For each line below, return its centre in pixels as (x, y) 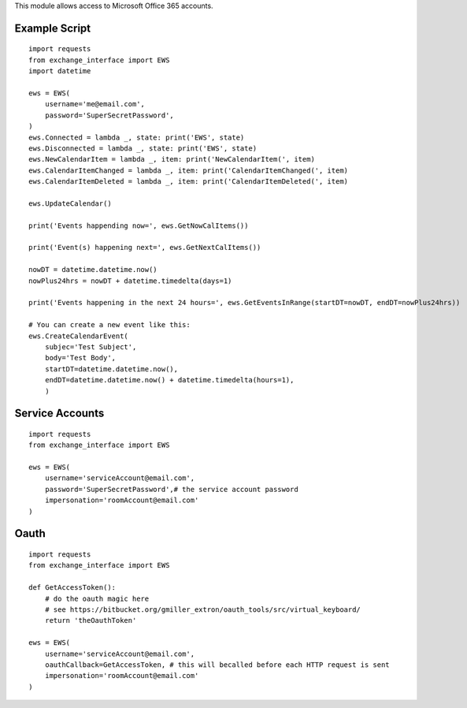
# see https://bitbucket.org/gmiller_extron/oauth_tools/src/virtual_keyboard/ (203, 610)
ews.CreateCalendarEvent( (79, 336)
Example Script (53, 28)
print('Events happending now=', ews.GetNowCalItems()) (139, 225)
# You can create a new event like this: (109, 325)
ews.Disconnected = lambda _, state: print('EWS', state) (143, 148)
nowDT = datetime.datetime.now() (93, 270)
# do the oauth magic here (97, 598)
